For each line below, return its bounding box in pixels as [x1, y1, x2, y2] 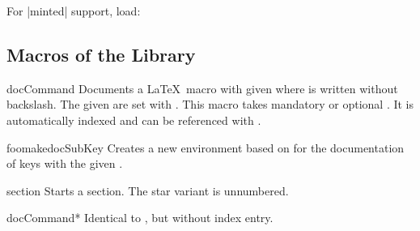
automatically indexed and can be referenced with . [6, 111, 261, 128]
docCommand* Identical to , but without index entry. [6, 209, 274, 226]
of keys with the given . [6, 155, 123, 172]
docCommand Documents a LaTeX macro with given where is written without [6, 79, 398, 96]
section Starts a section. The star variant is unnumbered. [6, 182, 289, 199]
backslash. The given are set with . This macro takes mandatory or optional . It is [6, 96, 414, 113]
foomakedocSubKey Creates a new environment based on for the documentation [6, 139, 405, 156]
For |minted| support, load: [6, 2, 141, 19]
